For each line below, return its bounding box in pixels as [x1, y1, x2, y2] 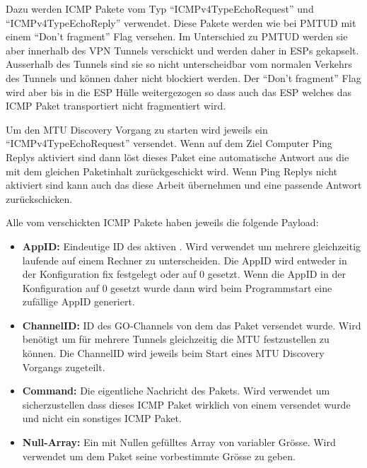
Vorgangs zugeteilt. [22, 359, 105, 374]
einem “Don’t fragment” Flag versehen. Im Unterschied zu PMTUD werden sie [6, 29, 348, 44]
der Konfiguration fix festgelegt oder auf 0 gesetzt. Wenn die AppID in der [22, 267, 346, 281]
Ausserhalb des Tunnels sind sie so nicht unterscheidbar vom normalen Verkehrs [6, 57, 352, 71]
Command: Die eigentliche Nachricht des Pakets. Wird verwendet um [22, 383, 330, 398]
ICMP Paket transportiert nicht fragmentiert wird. [6, 98, 226, 113]
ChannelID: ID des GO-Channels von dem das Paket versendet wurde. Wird [22, 317, 361, 332]
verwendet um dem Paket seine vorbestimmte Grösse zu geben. [22, 448, 296, 463]
